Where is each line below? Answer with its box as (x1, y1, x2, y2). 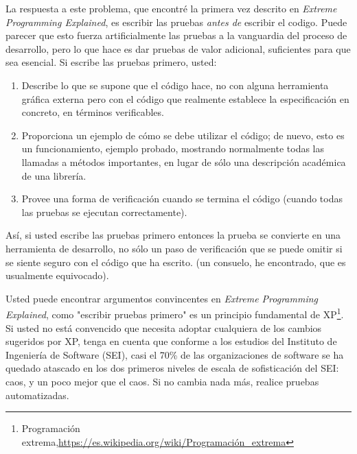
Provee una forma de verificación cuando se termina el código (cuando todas (21, 191, 343, 206)
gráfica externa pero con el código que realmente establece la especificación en (21, 91, 349, 106)
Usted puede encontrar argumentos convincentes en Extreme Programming (5, 291, 319, 305)
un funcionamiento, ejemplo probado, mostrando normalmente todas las (21, 141, 325, 156)
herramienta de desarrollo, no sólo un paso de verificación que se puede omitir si (5, 241, 343, 255)
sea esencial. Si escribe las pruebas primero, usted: (5, 55, 217, 69)
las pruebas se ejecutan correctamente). (21, 204, 187, 219)
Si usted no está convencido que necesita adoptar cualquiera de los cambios (5, 320, 322, 335)
